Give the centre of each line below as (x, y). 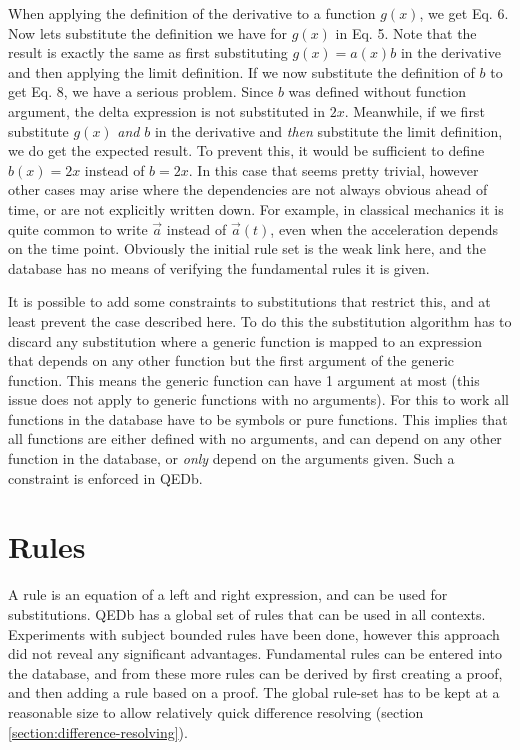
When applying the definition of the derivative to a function (192, 13)
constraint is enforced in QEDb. (105, 477)
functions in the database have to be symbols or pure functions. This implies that (258, 418)
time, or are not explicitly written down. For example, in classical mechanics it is (256, 208)
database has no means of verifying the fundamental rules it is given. (219, 267)
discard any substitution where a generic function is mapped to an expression (245, 340)
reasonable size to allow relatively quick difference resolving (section (216, 711)
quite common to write (78, 228)
